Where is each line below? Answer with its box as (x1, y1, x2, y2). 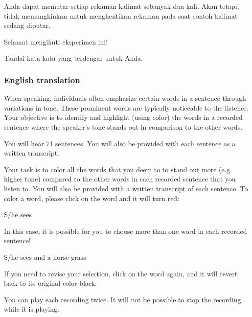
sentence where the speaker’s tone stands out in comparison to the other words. (4, 121, 243, 132)
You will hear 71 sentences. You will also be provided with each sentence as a (4, 138, 236, 148)
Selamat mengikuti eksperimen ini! (4, 36, 108, 46)
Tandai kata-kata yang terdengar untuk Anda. (4, 53, 143, 63)
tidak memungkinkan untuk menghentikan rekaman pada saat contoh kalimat (4, 10, 238, 21)
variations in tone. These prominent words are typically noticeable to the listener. (4, 102, 249, 113)
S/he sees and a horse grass (4, 251, 86, 262)
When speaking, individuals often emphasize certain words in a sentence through (4, 93, 246, 103)
